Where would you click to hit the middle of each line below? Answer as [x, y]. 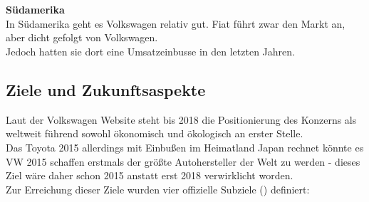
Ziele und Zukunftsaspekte [106, 89]
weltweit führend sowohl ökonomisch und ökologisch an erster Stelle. [155, 133]
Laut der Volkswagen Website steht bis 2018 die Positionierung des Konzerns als [181, 119]
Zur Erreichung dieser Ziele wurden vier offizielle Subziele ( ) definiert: [158, 189]
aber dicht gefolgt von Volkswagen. [82, 37]
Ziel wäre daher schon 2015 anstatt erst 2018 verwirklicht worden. [150, 175]
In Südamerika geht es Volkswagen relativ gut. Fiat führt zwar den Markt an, [176, 23]
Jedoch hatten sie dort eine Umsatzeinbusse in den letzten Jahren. [150, 51]
